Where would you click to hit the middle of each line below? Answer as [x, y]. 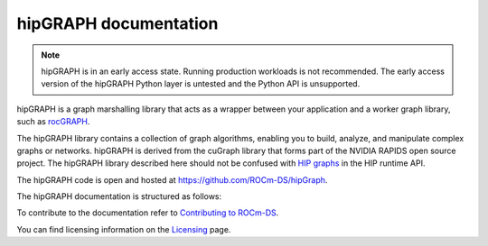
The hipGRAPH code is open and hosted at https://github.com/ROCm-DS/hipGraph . [172, 179]
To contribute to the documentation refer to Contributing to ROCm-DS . [148, 213]
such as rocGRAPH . [53, 122]
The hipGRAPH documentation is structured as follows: [119, 196]
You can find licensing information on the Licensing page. [124, 229]
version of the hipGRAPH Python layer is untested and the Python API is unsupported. [201, 84]
